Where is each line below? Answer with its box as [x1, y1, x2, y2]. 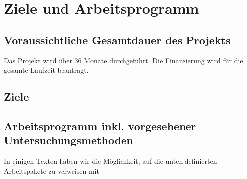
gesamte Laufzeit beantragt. [4, 65, 89, 75]
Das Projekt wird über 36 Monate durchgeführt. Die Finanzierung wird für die [4, 55, 243, 65]
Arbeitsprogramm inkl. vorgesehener [4, 118, 196, 133]
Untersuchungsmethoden [4, 133, 133, 148]
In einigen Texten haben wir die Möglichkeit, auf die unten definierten [4, 156, 217, 166]
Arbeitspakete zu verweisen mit [4, 165, 99, 176]
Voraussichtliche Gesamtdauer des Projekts [4, 32, 231, 47]
